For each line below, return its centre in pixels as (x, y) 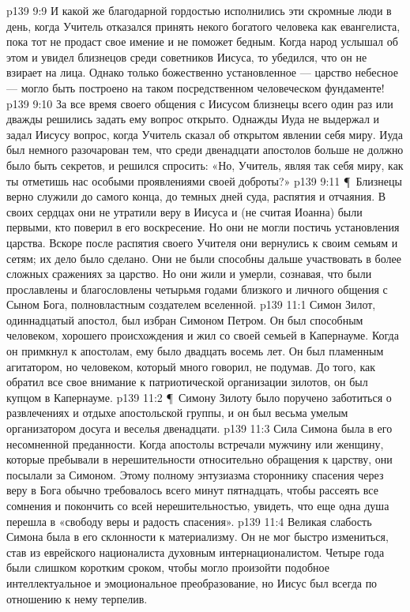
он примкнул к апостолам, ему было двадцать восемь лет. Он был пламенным (195, 351)
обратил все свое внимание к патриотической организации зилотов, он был (187, 382)
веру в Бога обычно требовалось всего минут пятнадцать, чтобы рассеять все (192, 490)
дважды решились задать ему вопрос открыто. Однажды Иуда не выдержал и (193, 119)
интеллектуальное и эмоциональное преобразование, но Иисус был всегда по (192, 582)
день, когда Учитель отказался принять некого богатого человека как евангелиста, (203, 26)
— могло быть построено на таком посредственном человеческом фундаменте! (196, 87)
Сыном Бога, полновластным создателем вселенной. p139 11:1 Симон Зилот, (191, 304)
